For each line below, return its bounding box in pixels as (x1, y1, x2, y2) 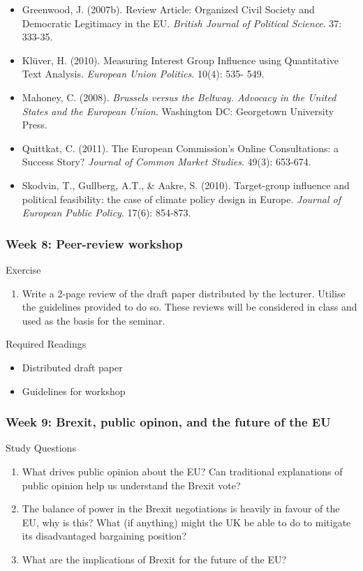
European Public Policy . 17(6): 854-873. (22, 205, 191, 220)
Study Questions (6, 440, 76, 455)
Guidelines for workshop (22, 383, 126, 398)
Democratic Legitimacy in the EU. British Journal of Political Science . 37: (22, 15, 342, 30)
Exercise (6, 262, 41, 276)
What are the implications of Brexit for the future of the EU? (22, 551, 287, 566)
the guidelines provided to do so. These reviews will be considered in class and (22, 299, 357, 314)
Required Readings (6, 336, 87, 351)
